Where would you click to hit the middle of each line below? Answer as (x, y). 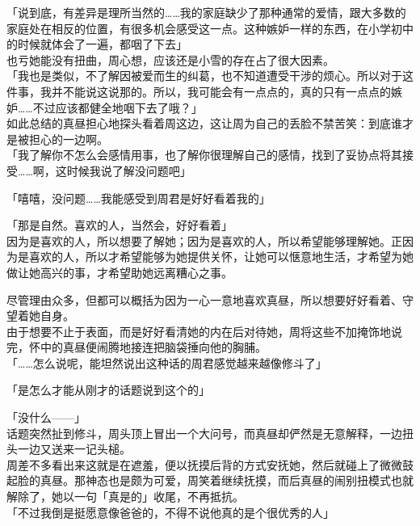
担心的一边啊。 (68, 139)
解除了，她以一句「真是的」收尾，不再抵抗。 (125, 497)
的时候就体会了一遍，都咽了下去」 (97, 44)
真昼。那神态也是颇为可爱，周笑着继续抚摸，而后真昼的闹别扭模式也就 (227, 480)
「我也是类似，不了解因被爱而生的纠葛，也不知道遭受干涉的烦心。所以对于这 (210, 76)
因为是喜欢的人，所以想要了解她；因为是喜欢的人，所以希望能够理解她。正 (204, 240)
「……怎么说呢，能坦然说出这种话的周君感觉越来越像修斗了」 (167, 362)
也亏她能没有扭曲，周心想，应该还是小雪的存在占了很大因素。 (170, 59)
